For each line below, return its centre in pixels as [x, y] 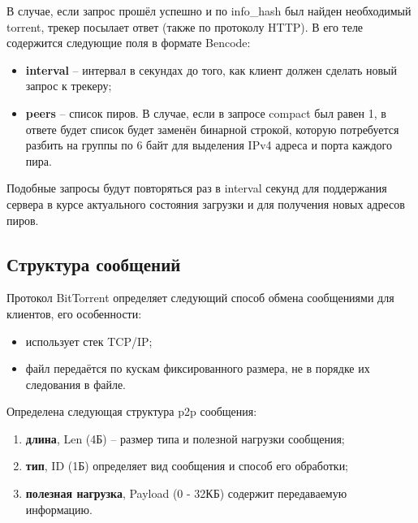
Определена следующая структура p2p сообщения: [132, 411]
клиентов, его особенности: [74, 313]
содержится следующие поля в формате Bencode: [129, 43]
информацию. [59, 509]
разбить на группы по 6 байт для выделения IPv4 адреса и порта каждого [209, 145]
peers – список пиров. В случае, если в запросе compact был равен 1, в [206, 112]
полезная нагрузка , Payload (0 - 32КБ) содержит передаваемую [186, 493]
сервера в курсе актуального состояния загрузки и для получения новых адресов [206, 203]
